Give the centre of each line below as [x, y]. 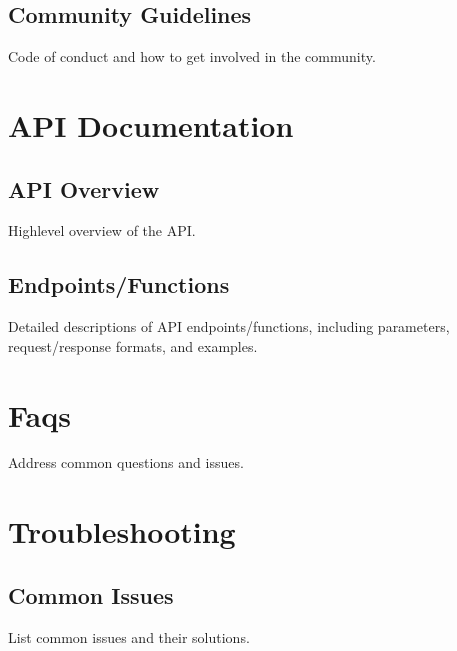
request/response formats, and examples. [133, 345]
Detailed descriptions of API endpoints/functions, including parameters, [229, 326]
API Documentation [151, 124]
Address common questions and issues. [126, 462]
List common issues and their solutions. [129, 636]
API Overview [84, 188]
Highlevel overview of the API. [102, 230]
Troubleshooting [122, 531]
